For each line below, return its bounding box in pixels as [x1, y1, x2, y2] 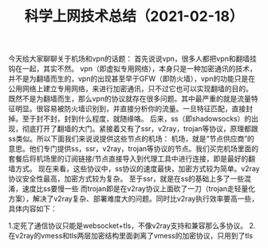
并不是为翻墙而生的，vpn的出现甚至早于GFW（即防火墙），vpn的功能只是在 [8, 74, 255, 84]
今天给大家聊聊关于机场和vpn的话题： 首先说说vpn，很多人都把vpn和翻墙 [8, 54, 250, 64]
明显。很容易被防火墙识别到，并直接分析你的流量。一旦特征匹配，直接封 [14, 104, 253, 114]
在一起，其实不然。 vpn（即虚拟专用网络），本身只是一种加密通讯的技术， [14, 64, 257, 74]
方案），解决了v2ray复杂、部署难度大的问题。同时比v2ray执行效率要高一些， [8, 194, 259, 204]
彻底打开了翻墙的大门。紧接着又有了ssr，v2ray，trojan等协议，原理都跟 [22, 124, 258, 134]
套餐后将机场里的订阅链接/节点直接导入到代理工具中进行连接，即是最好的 [8, 154, 249, 164]
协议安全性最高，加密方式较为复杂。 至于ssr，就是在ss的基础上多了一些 [8, 174, 245, 184]
